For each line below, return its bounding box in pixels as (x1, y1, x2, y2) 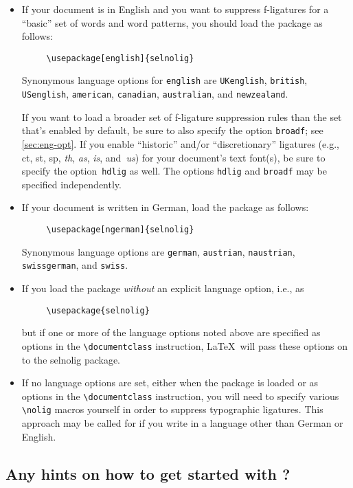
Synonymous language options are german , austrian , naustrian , (21, 244, 295, 258)
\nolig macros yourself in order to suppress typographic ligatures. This (21, 402, 323, 417)
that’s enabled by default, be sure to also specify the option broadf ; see (21, 123, 323, 137)
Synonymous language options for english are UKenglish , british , (21, 73, 308, 87)
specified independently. (21, 177, 122, 191)
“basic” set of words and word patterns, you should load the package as (21, 15, 323, 30)
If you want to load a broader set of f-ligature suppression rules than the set (21, 109, 342, 124)
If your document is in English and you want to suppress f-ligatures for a (21, 2, 329, 16)
